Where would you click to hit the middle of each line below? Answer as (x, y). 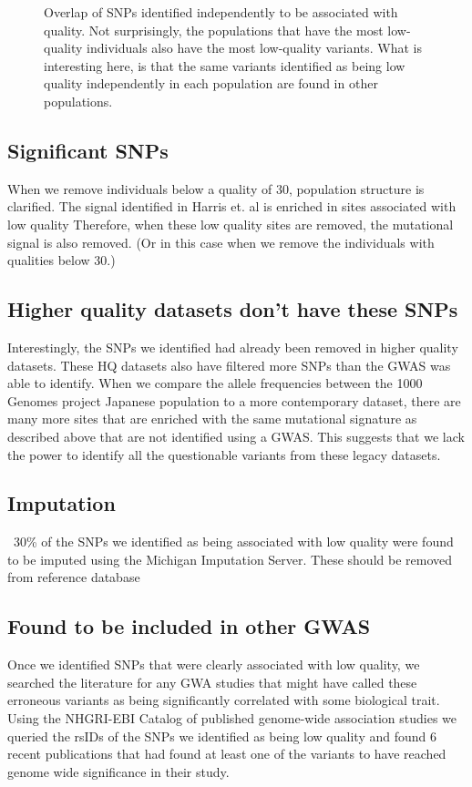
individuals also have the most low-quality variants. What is (255, 48)
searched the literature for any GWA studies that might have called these (212, 682)
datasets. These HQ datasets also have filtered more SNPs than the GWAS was (229, 365)
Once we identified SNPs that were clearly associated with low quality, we (214, 664)
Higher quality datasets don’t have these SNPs (233, 309)
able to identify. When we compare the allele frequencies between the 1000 (215, 383)
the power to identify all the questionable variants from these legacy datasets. (224, 454)
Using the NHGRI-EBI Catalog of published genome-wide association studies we (232, 718)
